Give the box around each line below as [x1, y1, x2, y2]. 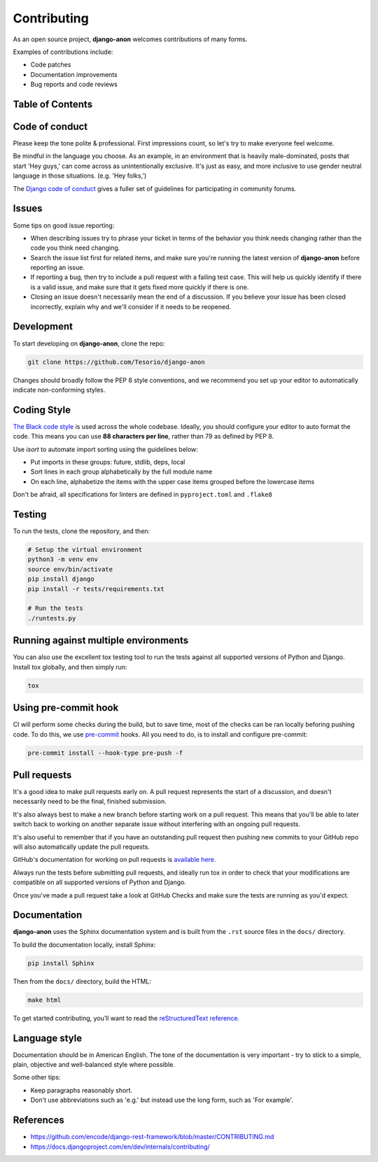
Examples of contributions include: [13, 48, 113, 56]
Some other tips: [13, 1073, 61, 1082]
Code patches [30, 60, 71, 69]
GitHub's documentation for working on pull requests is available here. [13, 856, 216, 864]
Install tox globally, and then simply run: [13, 663, 127, 671]
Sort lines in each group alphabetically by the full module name [30, 467, 213, 476]
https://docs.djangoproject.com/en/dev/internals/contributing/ [30, 1142, 210, 1151]
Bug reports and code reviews [30, 80, 118, 89]
